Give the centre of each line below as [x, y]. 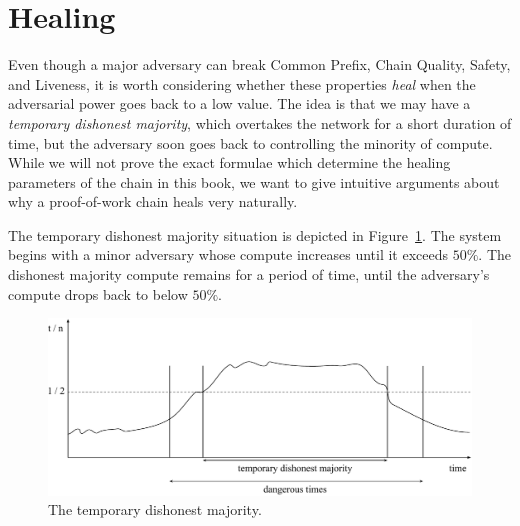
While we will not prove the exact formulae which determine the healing [229, 162]
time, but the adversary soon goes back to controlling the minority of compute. [250, 142]
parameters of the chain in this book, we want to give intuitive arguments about [254, 181]
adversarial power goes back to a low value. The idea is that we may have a [239, 103]
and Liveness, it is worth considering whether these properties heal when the [242, 83]
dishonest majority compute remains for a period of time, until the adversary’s [249, 274]
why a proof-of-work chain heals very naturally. [153, 201]
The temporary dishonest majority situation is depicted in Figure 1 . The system [255, 234]
